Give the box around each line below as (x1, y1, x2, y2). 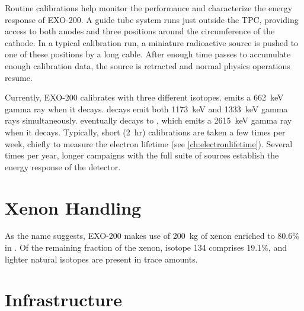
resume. (5, 71, 33, 83)
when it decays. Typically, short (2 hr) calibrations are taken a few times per (5, 125, 286, 138)
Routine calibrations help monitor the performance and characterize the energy (5, 2, 293, 14)
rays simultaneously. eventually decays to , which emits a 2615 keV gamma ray (5, 114, 292, 127)
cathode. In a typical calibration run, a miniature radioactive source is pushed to (5, 36, 299, 48)
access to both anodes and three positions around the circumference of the (5, 25, 275, 37)
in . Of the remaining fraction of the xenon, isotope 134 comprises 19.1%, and (5, 241, 287, 254)
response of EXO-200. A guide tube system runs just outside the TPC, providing (5, 13, 299, 25)
